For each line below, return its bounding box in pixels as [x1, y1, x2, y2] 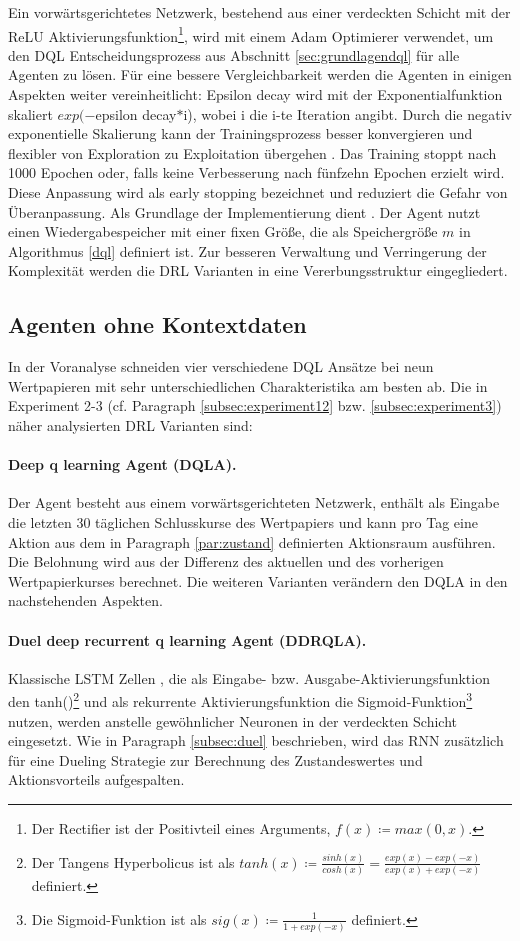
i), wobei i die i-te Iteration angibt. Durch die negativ [183, 103, 512, 124]
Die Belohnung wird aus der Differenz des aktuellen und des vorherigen [8, 551, 444, 572]
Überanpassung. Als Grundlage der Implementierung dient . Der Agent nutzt [8, 201, 481, 222]
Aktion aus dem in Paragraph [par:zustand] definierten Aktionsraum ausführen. [8, 531, 496, 552]
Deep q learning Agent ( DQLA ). [8, 454, 237, 475]
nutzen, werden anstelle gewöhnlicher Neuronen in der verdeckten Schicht [8, 710, 458, 731]
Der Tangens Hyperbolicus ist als [31, 851, 235, 872]
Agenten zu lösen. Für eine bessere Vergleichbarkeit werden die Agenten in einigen [8, 64, 512, 85]
